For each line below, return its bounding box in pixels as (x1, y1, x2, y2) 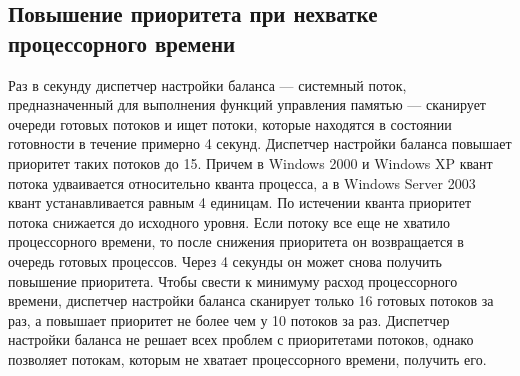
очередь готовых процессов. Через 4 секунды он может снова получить (8, 250, 442, 271)
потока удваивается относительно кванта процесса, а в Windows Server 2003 (8, 172, 476, 193)
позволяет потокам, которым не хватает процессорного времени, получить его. (8, 348, 487, 369)
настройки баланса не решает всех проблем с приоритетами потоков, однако (8, 329, 474, 350)
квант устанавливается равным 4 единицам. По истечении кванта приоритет (8, 192, 472, 213)
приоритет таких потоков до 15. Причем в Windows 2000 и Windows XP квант (8, 152, 493, 173)
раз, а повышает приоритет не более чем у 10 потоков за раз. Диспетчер (8, 309, 450, 330)
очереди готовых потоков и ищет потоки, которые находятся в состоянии (8, 113, 452, 134)
